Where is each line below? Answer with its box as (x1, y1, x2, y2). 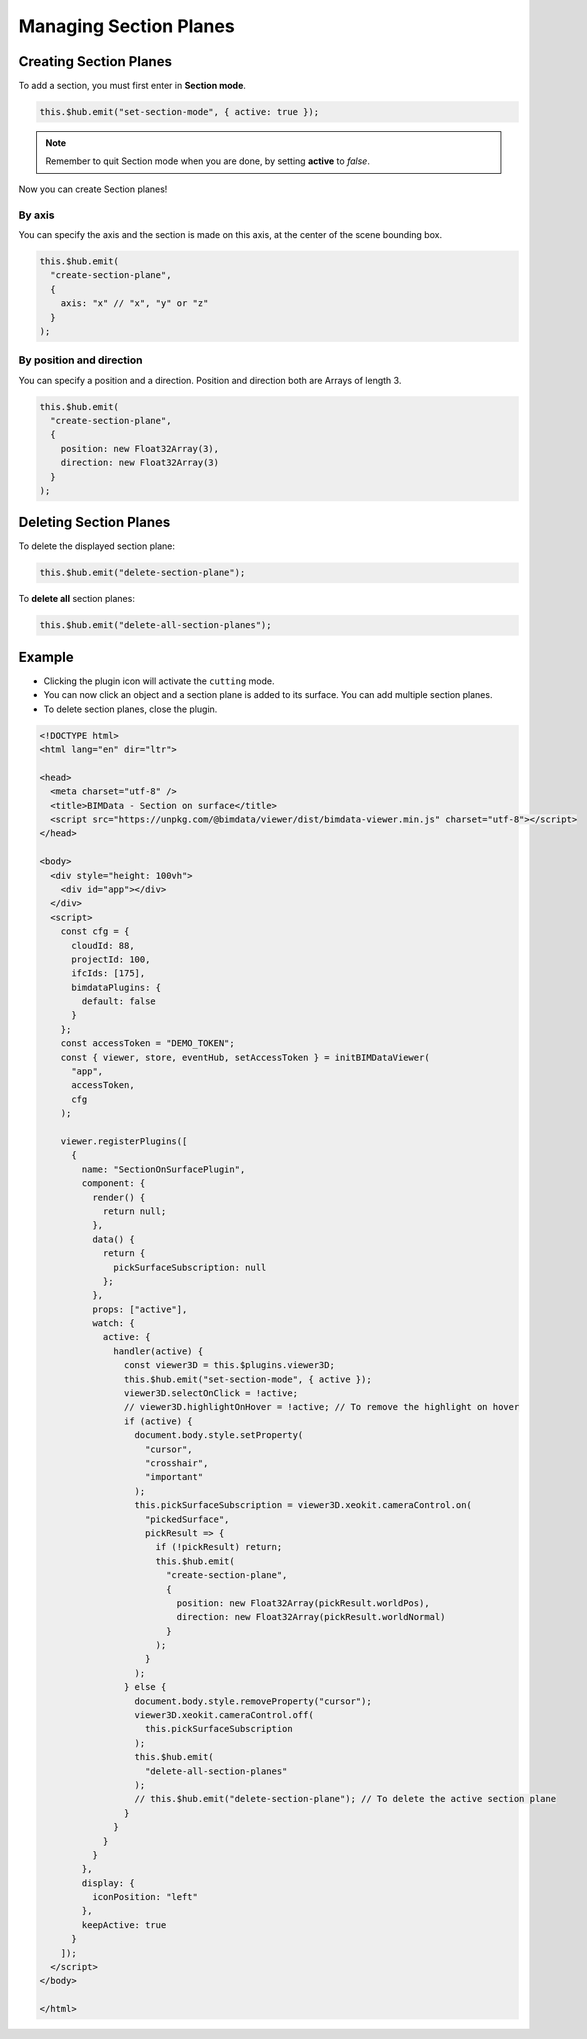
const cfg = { (60, 926, 130, 937)
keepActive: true (81, 1919, 167, 1930)
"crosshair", (145, 1457, 209, 1469)
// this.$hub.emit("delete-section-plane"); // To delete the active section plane (134, 1793, 557, 1805)
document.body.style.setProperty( (134, 1430, 304, 1441)
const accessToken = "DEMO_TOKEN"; (60, 1038, 235, 1049)
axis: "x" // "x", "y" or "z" (60, 298, 209, 309)
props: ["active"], (91, 1303, 188, 1315)
